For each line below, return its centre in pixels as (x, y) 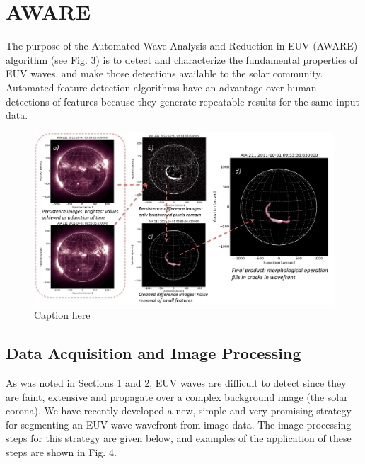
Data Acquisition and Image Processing (153, 353)
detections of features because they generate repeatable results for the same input (182, 101)
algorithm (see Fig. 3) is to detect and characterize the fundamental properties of (182, 59)
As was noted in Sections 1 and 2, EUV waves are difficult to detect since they (176, 382)
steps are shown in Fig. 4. (61, 452)
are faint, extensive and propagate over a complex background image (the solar (177, 396)
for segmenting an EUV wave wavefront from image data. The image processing (179, 424)
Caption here (62, 315)
